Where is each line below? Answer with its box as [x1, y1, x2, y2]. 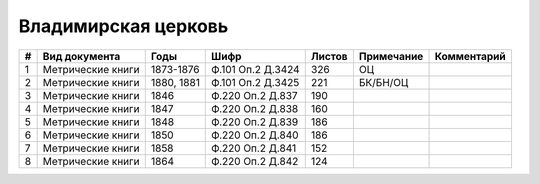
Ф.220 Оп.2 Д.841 [211, 141, 297, 155]
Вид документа [42, 49, 121, 63]
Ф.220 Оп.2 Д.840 [211, 128, 299, 142]
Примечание [358, 49, 424, 63]
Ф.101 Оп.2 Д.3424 [211, 62, 300, 76]
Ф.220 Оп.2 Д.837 [211, 88, 299, 102]
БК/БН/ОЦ [358, 75, 409, 89]
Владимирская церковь [18, 15, 229, 37]
